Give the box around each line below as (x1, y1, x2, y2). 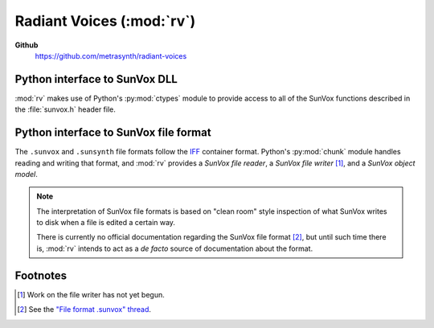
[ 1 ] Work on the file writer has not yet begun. (17, 289, 165, 299)
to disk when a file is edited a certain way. (36, 218, 176, 228)
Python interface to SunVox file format (14, 125, 212, 140)
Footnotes (14, 269, 68, 282)
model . (14, 169, 38, 178)
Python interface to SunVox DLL (14, 72, 178, 86)
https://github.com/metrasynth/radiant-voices (35, 51, 187, 60)
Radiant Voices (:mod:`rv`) (14, 12, 196, 30)
